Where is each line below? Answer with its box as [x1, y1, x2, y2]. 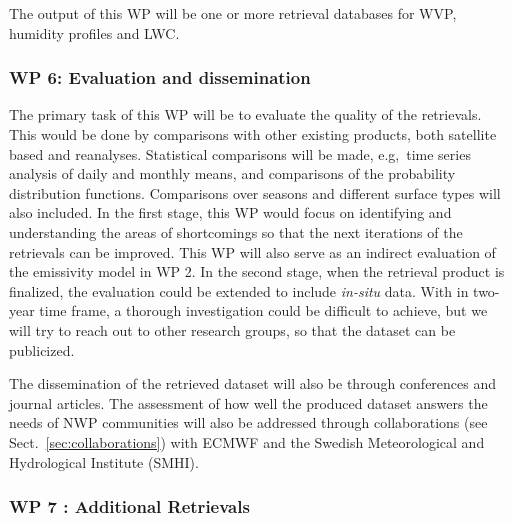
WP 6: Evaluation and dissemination [9, 65, 311, 90]
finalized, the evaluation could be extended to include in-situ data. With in [9, 280, 469, 301]
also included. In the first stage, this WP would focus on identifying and [9, 202, 452, 223]
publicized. [9, 339, 75, 360]
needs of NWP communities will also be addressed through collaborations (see [9, 412, 488, 433]
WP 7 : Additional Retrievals [9, 494, 250, 519]
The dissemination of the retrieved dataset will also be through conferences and [9, 373, 497, 394]
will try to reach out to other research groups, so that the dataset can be [9, 319, 456, 340]
